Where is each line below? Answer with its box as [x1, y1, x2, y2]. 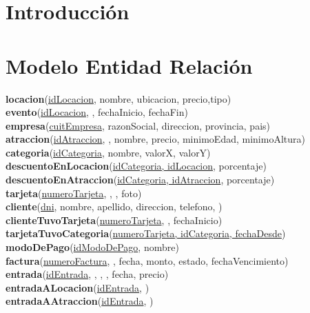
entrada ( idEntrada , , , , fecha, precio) [6, 267, 169, 281]
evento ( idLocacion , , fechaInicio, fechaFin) [6, 105, 188, 119]
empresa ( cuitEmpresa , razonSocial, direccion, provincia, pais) [6, 118, 270, 132]
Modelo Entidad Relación [6, 51, 253, 79]
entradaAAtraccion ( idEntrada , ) [6, 294, 154, 308]
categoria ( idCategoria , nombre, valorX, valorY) [6, 145, 211, 159]
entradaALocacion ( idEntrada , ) [6, 280, 149, 294]
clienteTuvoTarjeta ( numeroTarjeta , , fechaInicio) [6, 212, 223, 227]
